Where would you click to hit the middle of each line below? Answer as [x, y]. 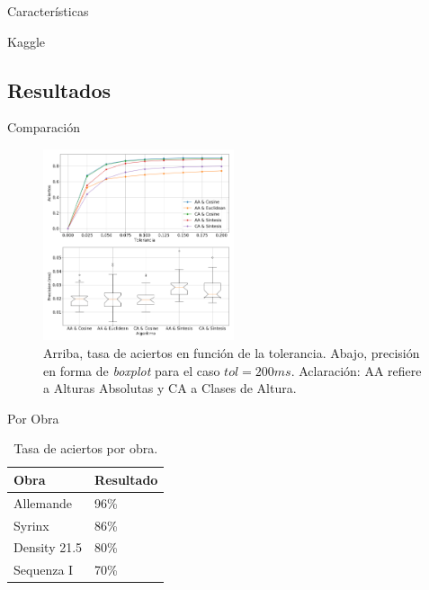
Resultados [59, 89]
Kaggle [26, 41]
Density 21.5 [48, 547]
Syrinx [31, 525]
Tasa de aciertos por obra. [86, 448]
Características [48, 11]
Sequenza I [44, 570]
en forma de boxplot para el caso [132, 370]
